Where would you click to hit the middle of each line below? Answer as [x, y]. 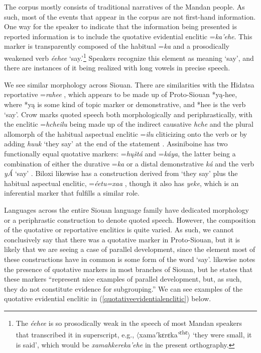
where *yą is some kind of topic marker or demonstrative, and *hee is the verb [125, 104]
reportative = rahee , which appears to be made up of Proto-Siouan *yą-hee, [121, 94]
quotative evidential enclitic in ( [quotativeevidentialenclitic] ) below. [108, 298]
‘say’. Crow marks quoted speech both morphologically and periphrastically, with [128, 114]
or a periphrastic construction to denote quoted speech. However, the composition [130, 219]
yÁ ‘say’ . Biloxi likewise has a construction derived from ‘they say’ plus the [121, 173]
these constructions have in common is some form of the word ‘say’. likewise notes [130, 259]
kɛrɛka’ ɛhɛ [173, 334]
